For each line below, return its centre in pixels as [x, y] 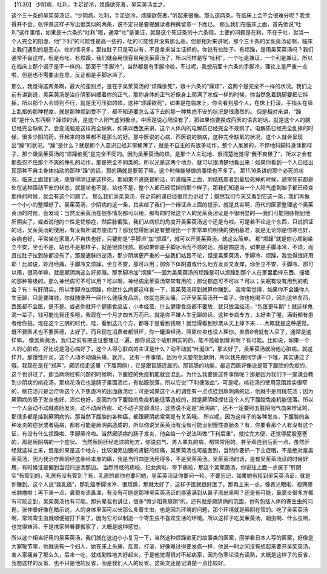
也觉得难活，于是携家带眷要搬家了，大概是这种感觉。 [78, 526]
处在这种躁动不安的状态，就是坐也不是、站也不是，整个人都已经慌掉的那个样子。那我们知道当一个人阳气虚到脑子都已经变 [162, 188]
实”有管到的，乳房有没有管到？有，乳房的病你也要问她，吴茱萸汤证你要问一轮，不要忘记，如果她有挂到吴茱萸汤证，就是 [161, 476]
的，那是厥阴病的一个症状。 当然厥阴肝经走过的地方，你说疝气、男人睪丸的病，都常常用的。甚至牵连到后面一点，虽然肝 [160, 441]
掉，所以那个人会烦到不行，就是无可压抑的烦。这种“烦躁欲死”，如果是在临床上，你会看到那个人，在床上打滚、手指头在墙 [162, 103]
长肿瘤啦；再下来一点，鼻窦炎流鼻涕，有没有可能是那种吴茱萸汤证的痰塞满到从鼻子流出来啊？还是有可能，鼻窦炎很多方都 [162, 493]
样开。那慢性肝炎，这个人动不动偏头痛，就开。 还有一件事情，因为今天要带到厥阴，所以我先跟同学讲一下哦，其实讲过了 [160, 357]
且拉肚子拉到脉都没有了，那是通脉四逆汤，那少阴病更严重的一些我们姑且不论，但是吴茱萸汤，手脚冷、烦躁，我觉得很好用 [162, 256]
